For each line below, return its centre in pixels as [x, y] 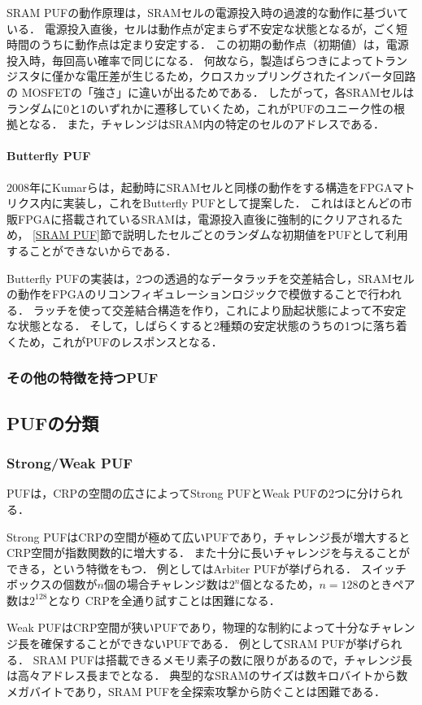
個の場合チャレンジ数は [167, 584]
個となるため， [280, 584]
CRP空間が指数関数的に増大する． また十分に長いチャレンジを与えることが [209, 553]
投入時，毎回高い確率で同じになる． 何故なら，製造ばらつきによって [190, 60]
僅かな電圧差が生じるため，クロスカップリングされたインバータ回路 [234, 76]
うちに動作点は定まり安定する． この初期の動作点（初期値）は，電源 [224, 44]
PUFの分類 [53, 422]
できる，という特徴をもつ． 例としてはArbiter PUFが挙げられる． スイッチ [207, 568]
